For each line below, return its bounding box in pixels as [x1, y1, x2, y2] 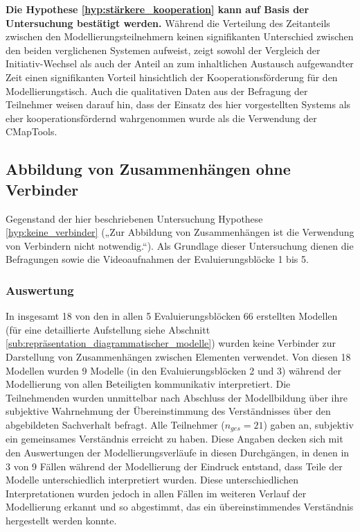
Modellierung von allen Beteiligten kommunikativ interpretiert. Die [6, 377, 291, 391]
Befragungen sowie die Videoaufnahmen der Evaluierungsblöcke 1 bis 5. [6, 252, 309, 266]
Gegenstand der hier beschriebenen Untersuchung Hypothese [6, 211, 263, 225]
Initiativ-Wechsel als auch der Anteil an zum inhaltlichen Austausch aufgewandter [6, 56, 354, 71]
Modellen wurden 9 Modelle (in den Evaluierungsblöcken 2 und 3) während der [6, 363, 342, 377]
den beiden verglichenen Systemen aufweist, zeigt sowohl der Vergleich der [6, 42, 321, 57]
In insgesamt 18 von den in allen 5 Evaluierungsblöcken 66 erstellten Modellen [6, 309, 338, 323]
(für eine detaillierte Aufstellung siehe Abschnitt [6, 322, 210, 336]
